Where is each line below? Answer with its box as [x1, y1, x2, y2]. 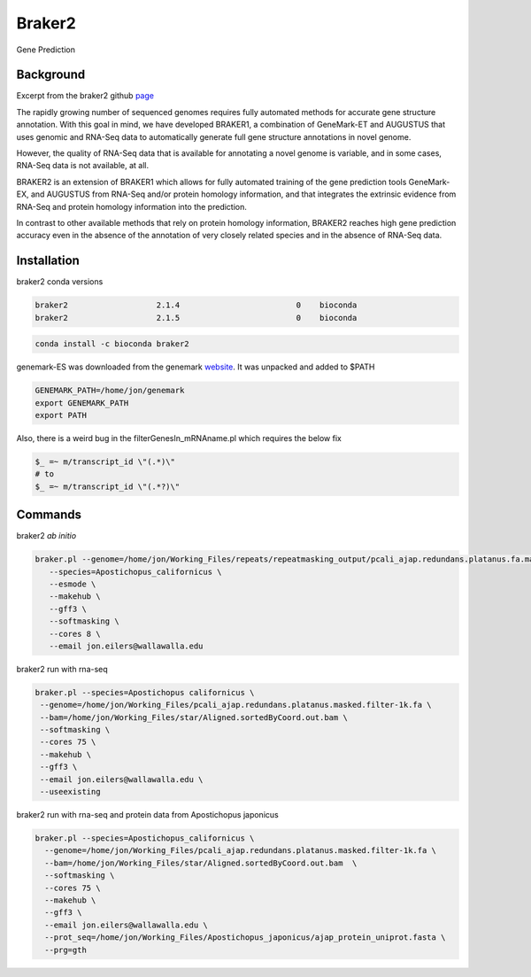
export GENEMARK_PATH [35, 398, 129, 407]
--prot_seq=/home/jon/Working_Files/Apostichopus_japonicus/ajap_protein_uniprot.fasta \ [44, 933, 446, 942]
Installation [16, 253, 80, 268]
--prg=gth [44, 944, 88, 955]
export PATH [35, 410, 88, 420]
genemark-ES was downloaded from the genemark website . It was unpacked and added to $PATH [16, 361, 375, 372]
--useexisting [40, 787, 101, 797]
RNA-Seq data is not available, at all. [16, 160, 150, 171]
